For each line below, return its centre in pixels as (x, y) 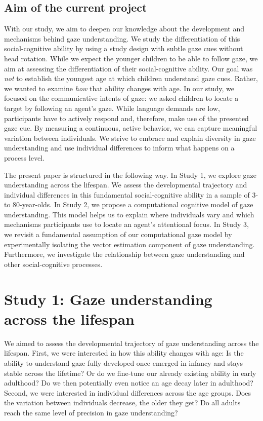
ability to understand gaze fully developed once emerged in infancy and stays (124, 362)
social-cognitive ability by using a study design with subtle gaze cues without (124, 48)
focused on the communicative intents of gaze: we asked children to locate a (121, 98)
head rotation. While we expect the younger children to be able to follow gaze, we (131, 58)
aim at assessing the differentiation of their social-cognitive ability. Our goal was (128, 68)
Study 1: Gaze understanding (108, 299)
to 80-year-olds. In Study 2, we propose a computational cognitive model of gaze (129, 204)
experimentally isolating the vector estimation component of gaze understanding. (129, 244)
